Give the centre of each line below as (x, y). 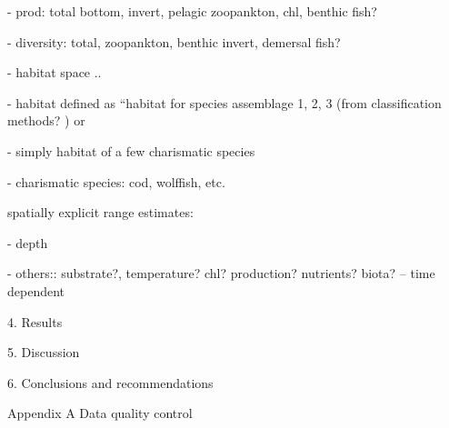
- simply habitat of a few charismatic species (131, 150)
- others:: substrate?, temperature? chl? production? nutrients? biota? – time (221, 273)
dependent (36, 290)
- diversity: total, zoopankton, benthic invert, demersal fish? (174, 41)
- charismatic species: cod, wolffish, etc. (116, 181)
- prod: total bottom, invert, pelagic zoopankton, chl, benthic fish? (192, 11)
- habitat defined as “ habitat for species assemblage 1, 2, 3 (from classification (224, 102)
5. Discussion (44, 352)
